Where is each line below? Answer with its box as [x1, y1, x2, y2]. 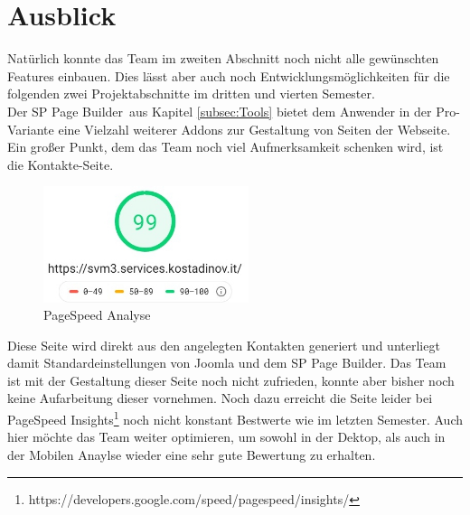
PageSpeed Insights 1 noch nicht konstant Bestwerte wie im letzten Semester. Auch [7, 407, 464, 428]
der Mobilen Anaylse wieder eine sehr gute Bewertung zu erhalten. [7, 445, 376, 463]
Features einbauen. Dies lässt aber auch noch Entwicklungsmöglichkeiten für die [7, 66, 450, 85]
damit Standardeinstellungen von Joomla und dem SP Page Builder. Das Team [7, 353, 446, 372]
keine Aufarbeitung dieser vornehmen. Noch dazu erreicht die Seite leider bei [7, 389, 433, 407]
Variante [7, 119, 54, 138]
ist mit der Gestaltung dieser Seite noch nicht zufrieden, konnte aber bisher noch [7, 370, 455, 389]
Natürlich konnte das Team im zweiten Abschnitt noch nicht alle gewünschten [7, 49, 439, 68]
